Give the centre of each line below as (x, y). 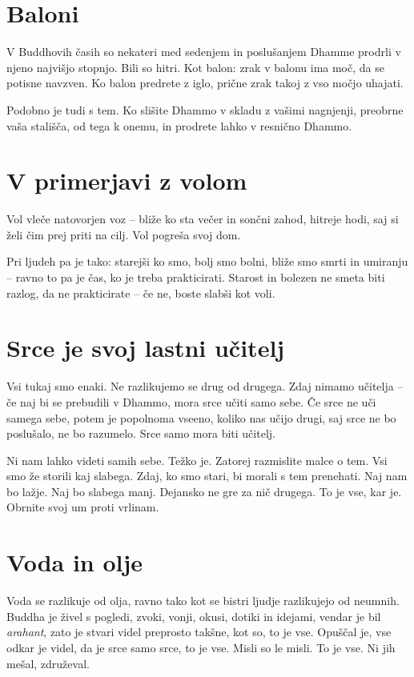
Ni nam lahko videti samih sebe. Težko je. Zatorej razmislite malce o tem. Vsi (197, 460)
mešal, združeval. (48, 663)
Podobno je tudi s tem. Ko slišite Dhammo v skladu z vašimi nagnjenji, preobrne (205, 109)
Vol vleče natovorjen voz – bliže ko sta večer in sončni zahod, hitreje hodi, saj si (203, 219)
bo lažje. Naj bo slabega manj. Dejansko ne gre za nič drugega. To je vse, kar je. (204, 491)
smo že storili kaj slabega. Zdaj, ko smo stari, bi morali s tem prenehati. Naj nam (207, 476)
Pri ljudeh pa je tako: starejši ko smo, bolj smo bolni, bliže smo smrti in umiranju (207, 261)
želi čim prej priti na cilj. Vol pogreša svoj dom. (124, 234)
